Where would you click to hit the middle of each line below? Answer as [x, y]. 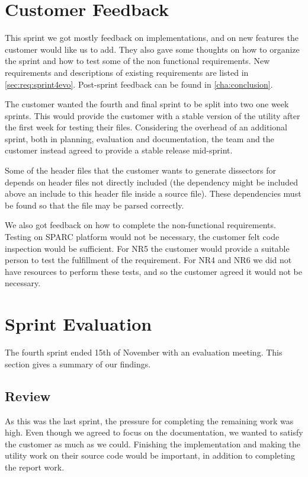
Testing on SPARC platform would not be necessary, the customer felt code [142, 237]
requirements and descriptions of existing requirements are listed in [127, 72]
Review [28, 396]
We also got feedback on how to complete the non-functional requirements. [140, 225]
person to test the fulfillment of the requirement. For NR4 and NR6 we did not [148, 260]
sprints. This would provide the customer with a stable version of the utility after [153, 115]
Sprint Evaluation [78, 324]
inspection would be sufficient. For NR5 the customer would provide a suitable [147, 248]
